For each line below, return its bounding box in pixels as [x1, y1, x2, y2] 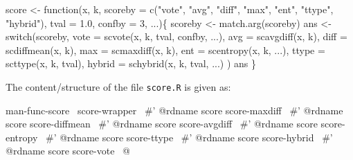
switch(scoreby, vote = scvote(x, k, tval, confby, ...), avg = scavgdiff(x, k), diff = [6, 29, 347, 44]
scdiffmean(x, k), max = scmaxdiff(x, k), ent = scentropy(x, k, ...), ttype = [6, 42, 325, 57]
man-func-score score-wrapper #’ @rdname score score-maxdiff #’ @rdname [6, 103, 343, 117]
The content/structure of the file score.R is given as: [6, 79, 231, 94]
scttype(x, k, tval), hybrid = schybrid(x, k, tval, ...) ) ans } [6, 56, 257, 71]
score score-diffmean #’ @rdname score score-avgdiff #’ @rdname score [6, 116, 318, 131]
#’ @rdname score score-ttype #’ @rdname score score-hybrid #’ [45, 130, 333, 144]
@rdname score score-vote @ [6, 143, 130, 158]
